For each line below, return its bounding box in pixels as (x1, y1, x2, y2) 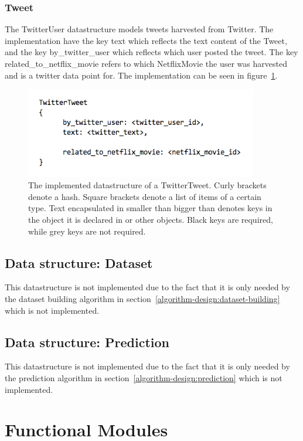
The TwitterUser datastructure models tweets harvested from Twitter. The (5, 23, 274, 35)
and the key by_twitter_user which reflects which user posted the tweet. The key (5, 46, 298, 58)
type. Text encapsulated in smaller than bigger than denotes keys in (28, 202, 273, 214)
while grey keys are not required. (28, 225, 146, 237)
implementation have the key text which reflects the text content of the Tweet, (5, 34, 287, 46)
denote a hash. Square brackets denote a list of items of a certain (28, 190, 261, 202)
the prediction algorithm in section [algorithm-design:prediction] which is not (5, 371, 282, 384)
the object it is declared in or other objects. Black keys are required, (28, 213, 273, 226)
